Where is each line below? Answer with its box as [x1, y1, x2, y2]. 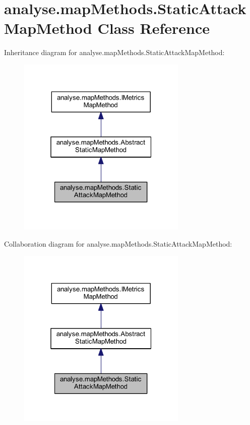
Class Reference [97, 18, 210, 38]
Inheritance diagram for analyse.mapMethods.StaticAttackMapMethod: [4, 47, 225, 58]
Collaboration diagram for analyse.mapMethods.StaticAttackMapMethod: [4, 238, 232, 249]
